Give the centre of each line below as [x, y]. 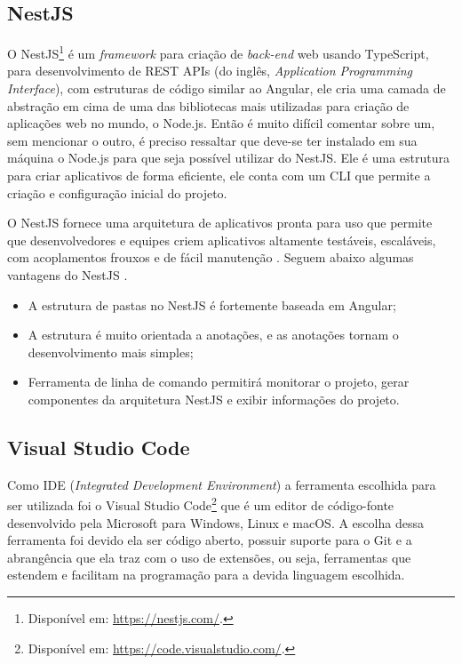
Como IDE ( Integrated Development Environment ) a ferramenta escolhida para [222, 484]
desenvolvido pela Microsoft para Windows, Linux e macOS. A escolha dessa [215, 522]
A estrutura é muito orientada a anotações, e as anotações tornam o [213, 335]
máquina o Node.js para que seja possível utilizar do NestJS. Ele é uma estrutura [229, 158]
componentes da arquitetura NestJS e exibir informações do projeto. [214, 399]
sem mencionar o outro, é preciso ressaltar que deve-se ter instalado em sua [212, 140]
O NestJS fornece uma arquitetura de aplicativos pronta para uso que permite [220, 223]
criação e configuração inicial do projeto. [117, 192]
